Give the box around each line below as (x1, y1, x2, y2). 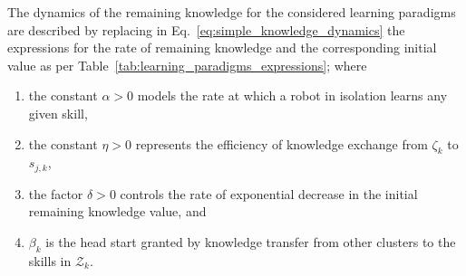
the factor (28, 184, 83, 203)
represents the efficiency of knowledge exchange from (135, 134, 428, 153)
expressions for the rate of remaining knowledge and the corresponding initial (7, 38, 437, 57)
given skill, (28, 103, 88, 122)
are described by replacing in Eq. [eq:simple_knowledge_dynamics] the (7, 20, 405, 39)
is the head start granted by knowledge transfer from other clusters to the (45, 233, 456, 251)
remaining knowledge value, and (28, 202, 207, 221)
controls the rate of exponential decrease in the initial (120, 184, 418, 203)
